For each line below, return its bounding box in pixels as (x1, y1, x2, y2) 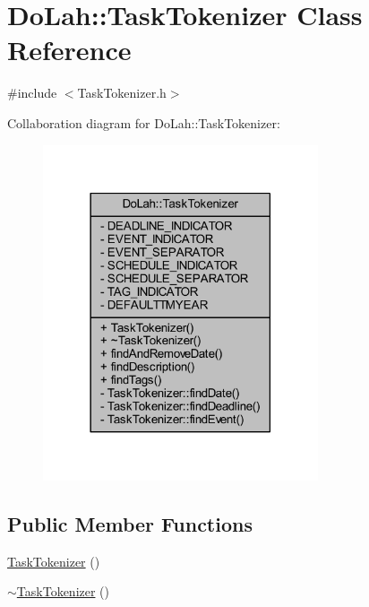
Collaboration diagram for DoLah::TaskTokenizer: (7, 113, 280, 132)
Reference (7, 31, 132, 68)
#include (7, 83, 57, 102)
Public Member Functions (7, 509, 253, 537)
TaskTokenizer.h (77, 83, 167, 102)
